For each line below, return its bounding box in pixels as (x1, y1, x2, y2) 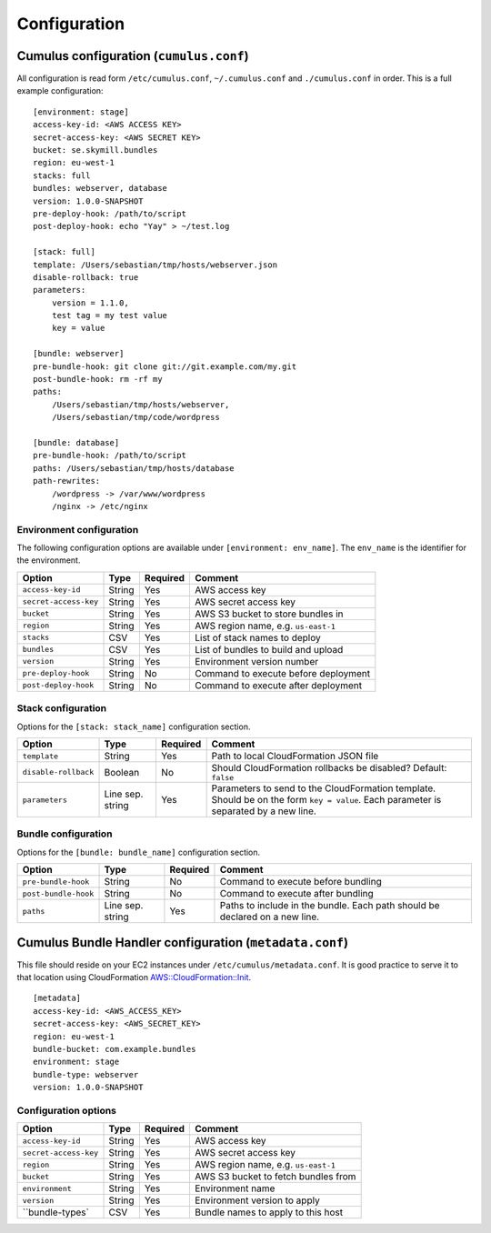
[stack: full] (33, 246, 95, 257)
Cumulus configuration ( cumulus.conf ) (16, 48, 249, 64)
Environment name (195, 1182, 276, 1195)
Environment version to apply (195, 1194, 320, 1207)
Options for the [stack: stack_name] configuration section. (16, 721, 251, 732)
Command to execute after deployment (195, 678, 363, 691)
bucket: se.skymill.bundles (33, 145, 158, 155)
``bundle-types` (22, 1206, 90, 1218)
